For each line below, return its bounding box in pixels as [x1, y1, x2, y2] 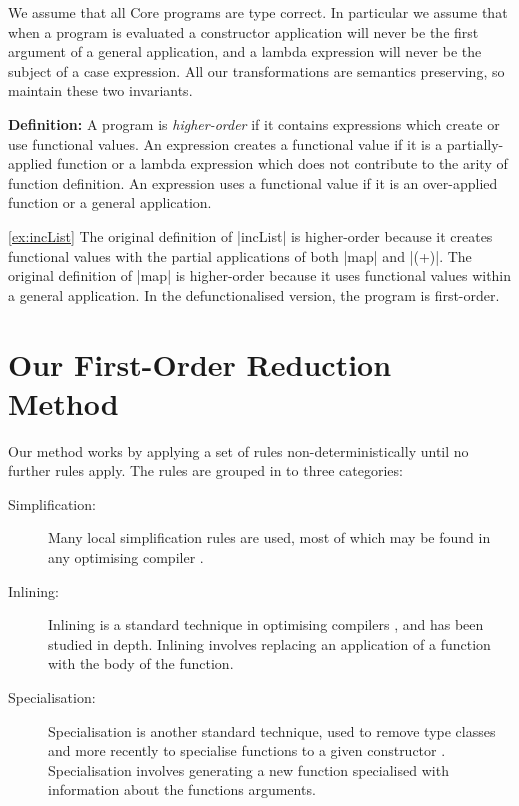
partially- [446, 133, 504, 154]
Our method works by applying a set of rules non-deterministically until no [8, 440, 469, 461]
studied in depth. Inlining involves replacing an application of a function [48, 633, 491, 654]
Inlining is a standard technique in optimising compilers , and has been [48, 614, 484, 635]
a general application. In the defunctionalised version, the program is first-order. [8, 284, 500, 305]
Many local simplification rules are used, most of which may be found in [48, 527, 491, 548]
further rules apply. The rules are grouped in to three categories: [8, 460, 403, 481]
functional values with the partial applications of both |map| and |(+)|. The [8, 245, 472, 266]
